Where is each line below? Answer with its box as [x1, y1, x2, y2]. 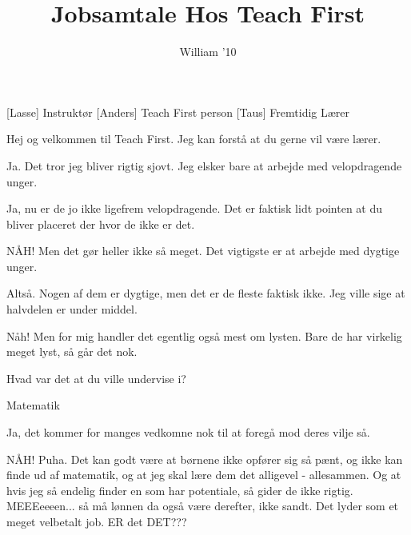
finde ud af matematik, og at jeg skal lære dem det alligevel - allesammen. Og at [6, 466, 401, 483]
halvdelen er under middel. [6, 301, 138, 317]
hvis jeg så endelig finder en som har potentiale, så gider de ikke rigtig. [6, 481, 353, 498]
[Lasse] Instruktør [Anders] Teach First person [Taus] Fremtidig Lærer [6, 103, 350, 120]
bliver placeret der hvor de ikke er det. [6, 215, 195, 232]
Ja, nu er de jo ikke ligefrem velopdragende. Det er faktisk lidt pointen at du [6, 200, 383, 217]
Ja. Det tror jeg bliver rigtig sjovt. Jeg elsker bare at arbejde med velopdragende [6, 157, 402, 174]
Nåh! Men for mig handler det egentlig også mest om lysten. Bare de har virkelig [6, 327, 402, 344]
